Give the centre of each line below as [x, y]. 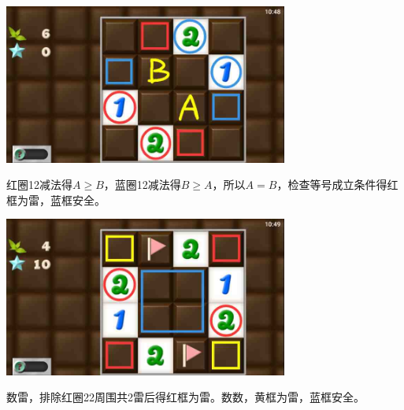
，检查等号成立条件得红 [337, 185]
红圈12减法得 [39, 185]
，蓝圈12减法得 [142, 185]
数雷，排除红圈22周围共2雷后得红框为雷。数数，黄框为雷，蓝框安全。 [185, 397]
